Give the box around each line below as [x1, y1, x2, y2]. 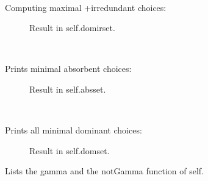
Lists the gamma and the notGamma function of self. [5, 165, 204, 177]
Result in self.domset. [29, 144, 110, 157]
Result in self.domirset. [29, 21, 115, 34]
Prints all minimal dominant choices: [5, 124, 142, 137]
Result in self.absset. [29, 82, 106, 95]
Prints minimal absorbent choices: [5, 62, 132, 75]
